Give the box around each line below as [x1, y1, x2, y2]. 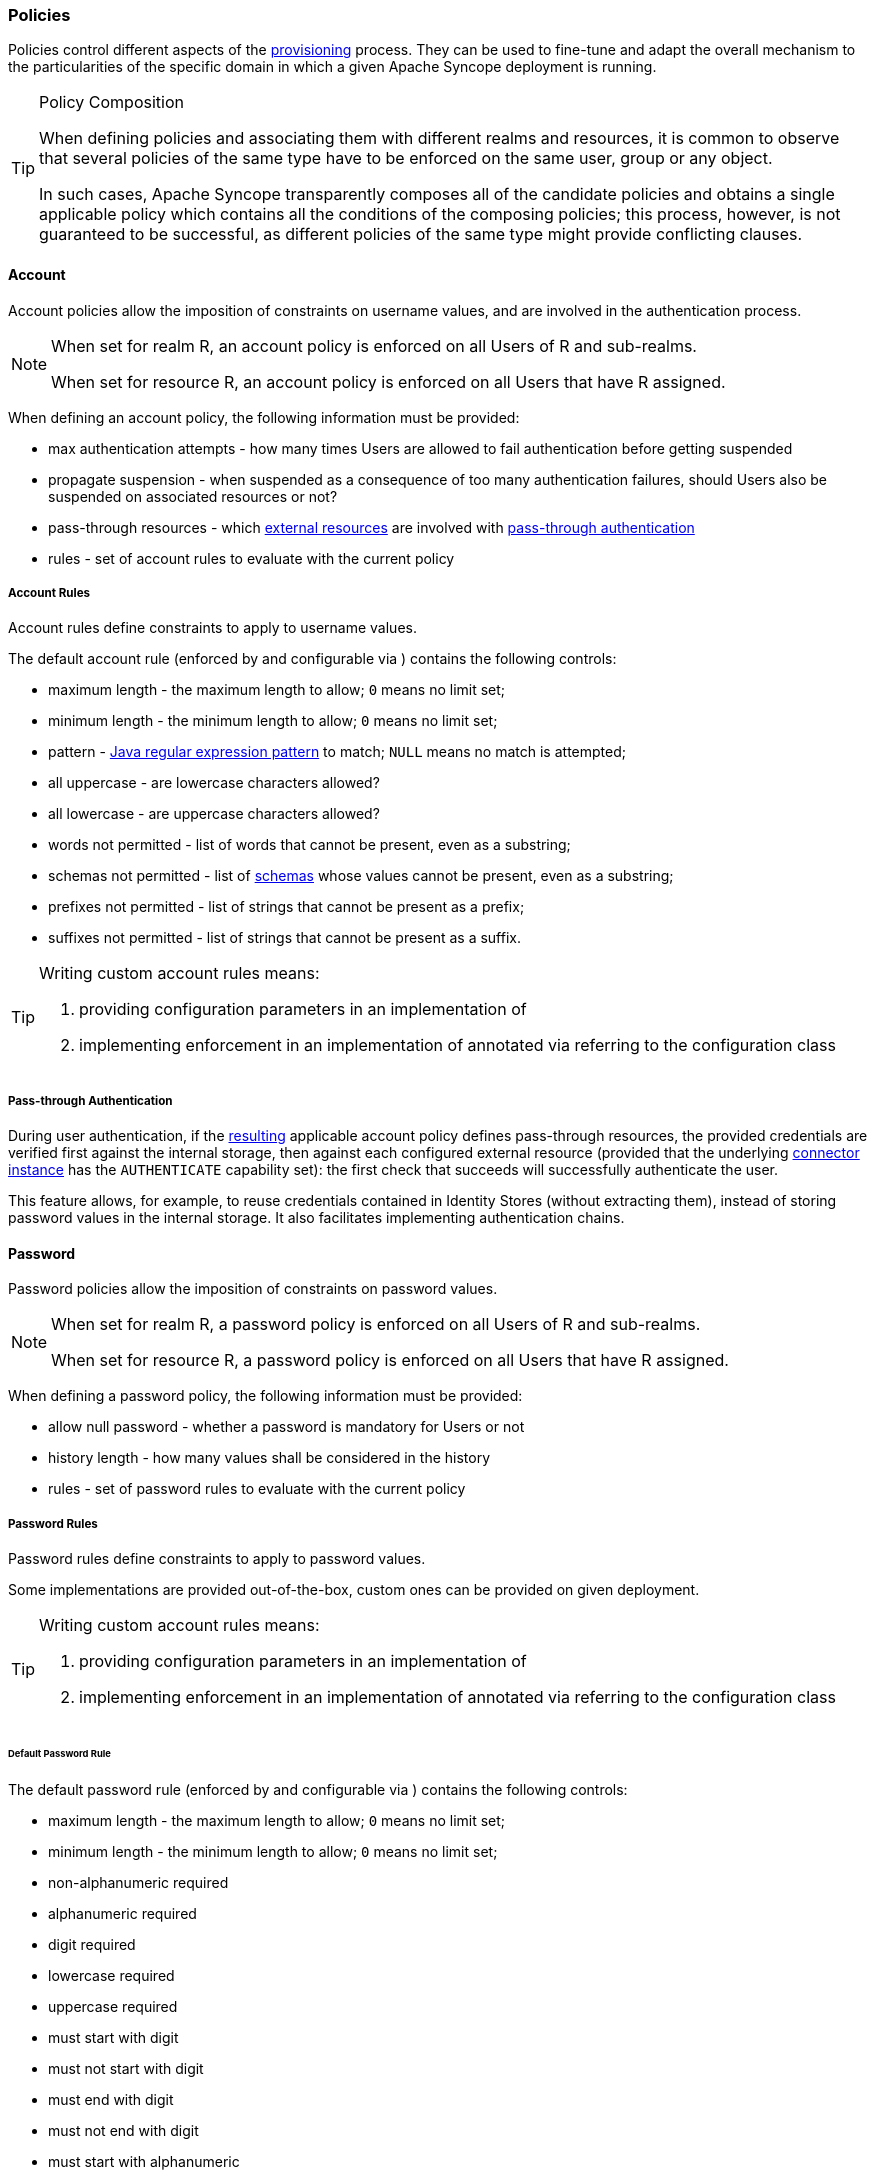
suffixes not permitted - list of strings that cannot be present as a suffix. [48, 929, 521, 947]
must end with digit [48, 2090, 174, 2108]
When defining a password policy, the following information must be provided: [8, 1387, 523, 1405]
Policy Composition [39, 92, 184, 113]
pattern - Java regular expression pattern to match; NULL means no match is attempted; [48, 743, 626, 761]
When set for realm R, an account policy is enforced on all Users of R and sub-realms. [51, 335, 697, 356]
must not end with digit [48, 2121, 199, 2139]
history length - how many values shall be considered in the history [48, 1449, 491, 1467]
